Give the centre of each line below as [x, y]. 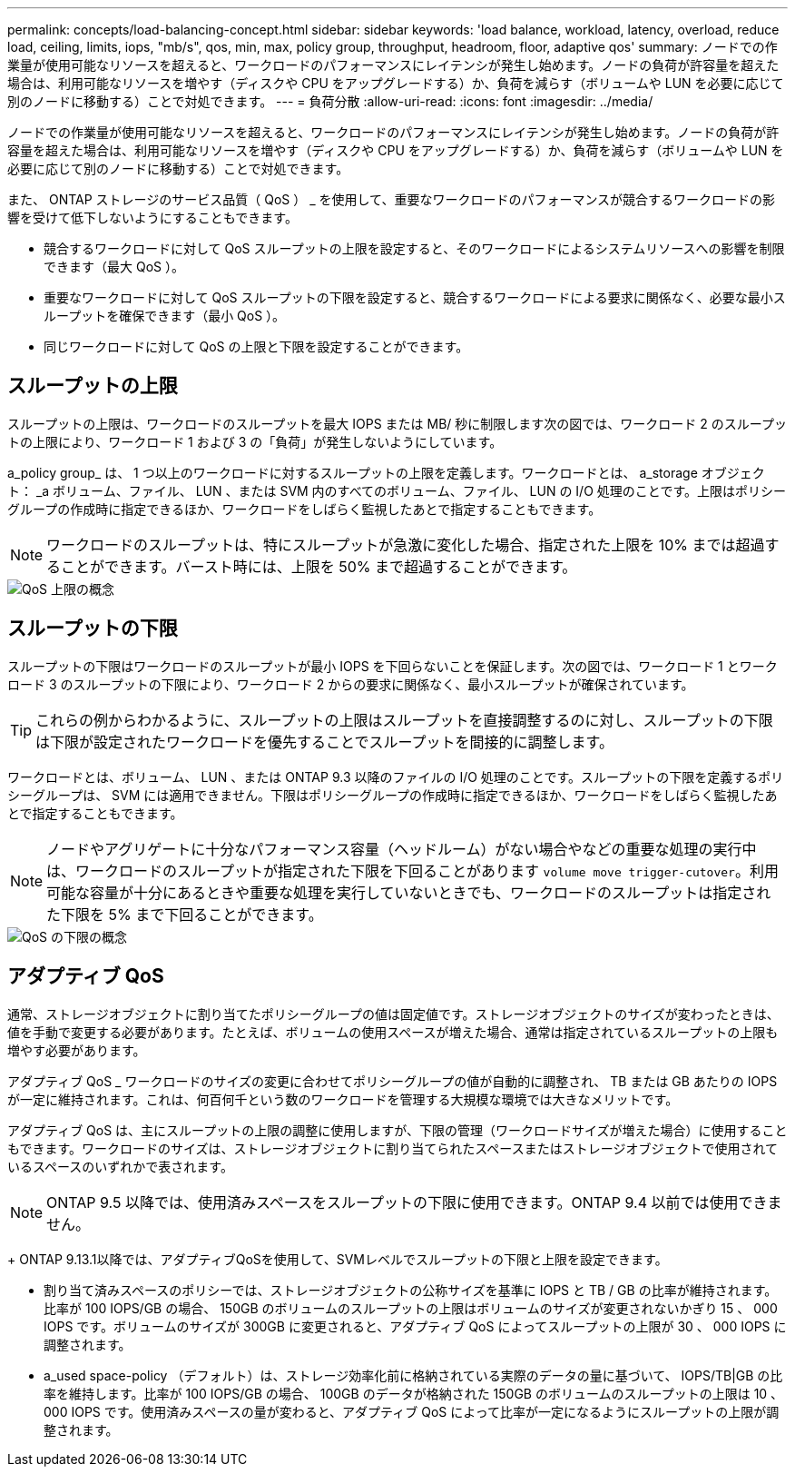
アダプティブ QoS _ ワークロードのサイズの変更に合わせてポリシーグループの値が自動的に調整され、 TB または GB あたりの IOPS [393, 1081]
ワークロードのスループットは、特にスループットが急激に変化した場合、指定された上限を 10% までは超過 [406, 544]
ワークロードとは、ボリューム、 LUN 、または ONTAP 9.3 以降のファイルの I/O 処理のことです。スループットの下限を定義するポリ [396, 777]
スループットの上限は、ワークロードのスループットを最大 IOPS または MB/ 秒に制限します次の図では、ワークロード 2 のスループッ [397, 423]
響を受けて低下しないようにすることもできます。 [152, 218]
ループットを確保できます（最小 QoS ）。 [165, 316]
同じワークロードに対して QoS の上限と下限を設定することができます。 [256, 346]
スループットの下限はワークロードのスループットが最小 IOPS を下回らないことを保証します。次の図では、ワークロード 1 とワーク [393, 666]
